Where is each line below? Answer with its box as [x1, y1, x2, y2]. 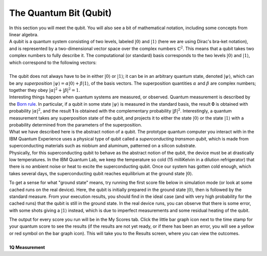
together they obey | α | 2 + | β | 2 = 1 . [9, 87, 80, 93]
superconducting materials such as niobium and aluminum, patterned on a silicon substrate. [9, 143, 196, 149]
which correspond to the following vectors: [9, 60, 97, 65]
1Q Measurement [9, 244, 45, 250]
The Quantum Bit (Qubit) [9, 7, 112, 18]
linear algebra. [9, 31, 39, 37]
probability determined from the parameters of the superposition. [9, 122, 142, 128]
